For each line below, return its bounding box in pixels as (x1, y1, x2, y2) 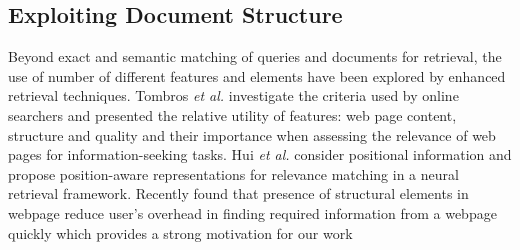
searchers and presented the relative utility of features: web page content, (8, 104, 457, 125)
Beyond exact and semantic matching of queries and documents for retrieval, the (8, 46, 502, 67)
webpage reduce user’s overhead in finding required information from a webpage (8, 202, 497, 223)
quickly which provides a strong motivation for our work (8, 222, 353, 243)
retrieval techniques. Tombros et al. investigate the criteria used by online (8, 85, 459, 106)
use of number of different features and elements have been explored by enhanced (8, 65, 506, 86)
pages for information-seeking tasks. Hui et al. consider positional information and (8, 144, 512, 165)
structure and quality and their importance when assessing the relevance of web (8, 124, 496, 145)
